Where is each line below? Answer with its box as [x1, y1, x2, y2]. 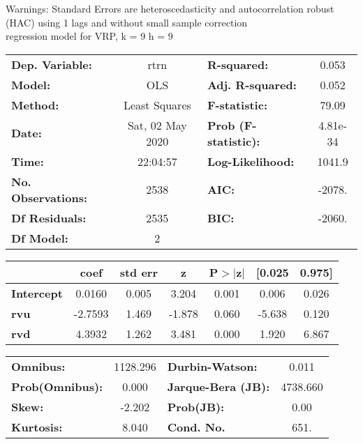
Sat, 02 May [127, 116, 187, 133]
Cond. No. [167, 418, 225, 435]
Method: [11, 96, 59, 113]
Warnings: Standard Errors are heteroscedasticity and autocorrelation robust [6, 1, 334, 15]
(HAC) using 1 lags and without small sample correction [6, 15, 248, 29]
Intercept [11, 284, 63, 301]
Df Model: [11, 229, 68, 246]
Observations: [11, 189, 88, 206]
